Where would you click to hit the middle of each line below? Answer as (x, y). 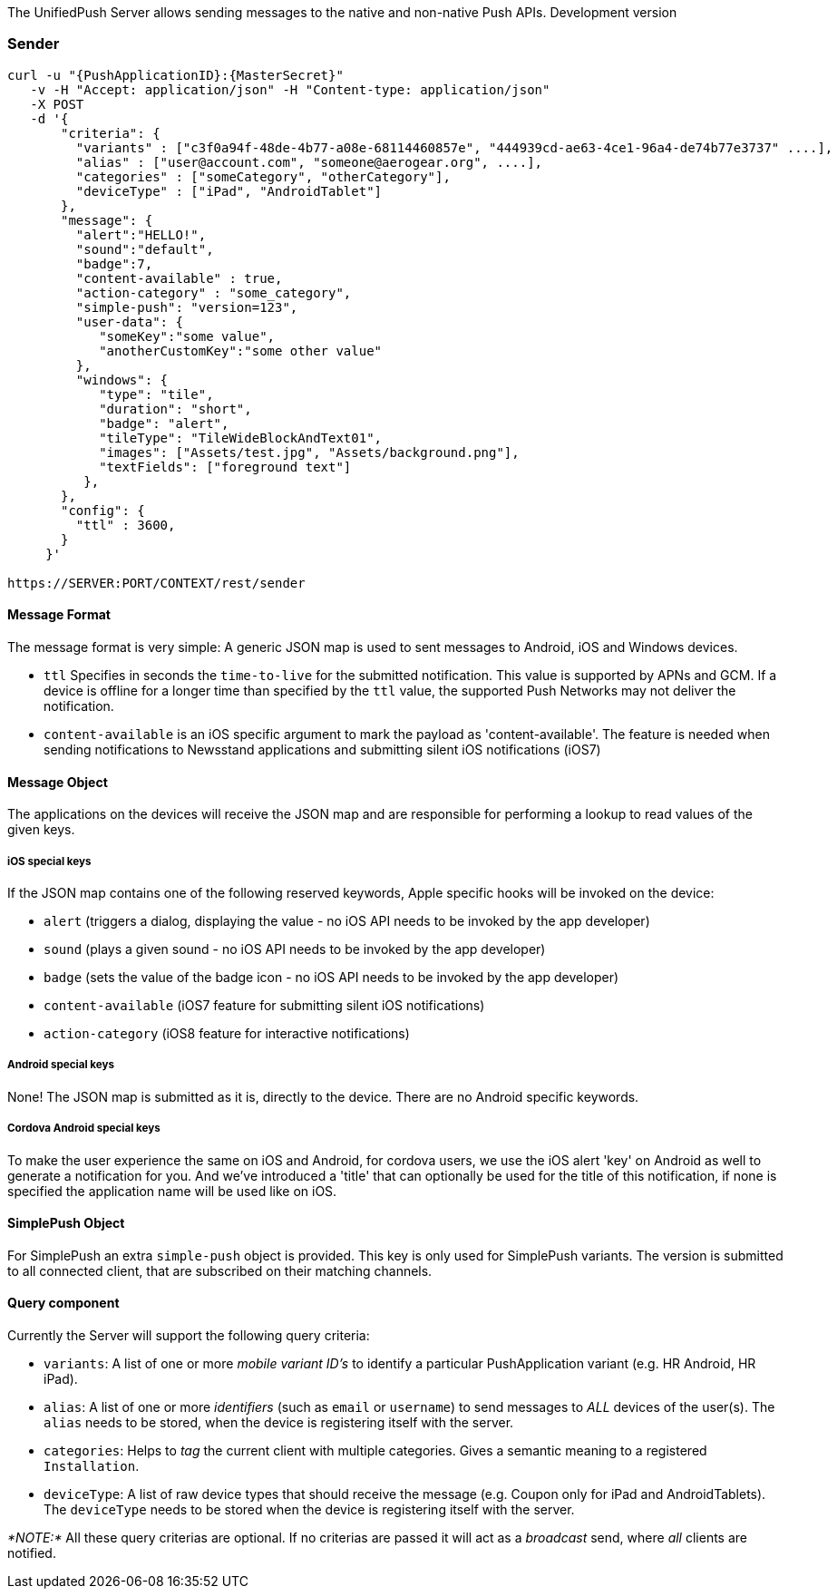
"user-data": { (129, 321)
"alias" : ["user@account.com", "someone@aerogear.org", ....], (309, 162)
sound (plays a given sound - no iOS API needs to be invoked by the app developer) (295, 949)
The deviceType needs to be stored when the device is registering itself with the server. (309, 1509)
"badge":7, (114, 263)
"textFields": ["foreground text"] (225, 467)
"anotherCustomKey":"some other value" (241, 350)
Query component (63, 1303)
